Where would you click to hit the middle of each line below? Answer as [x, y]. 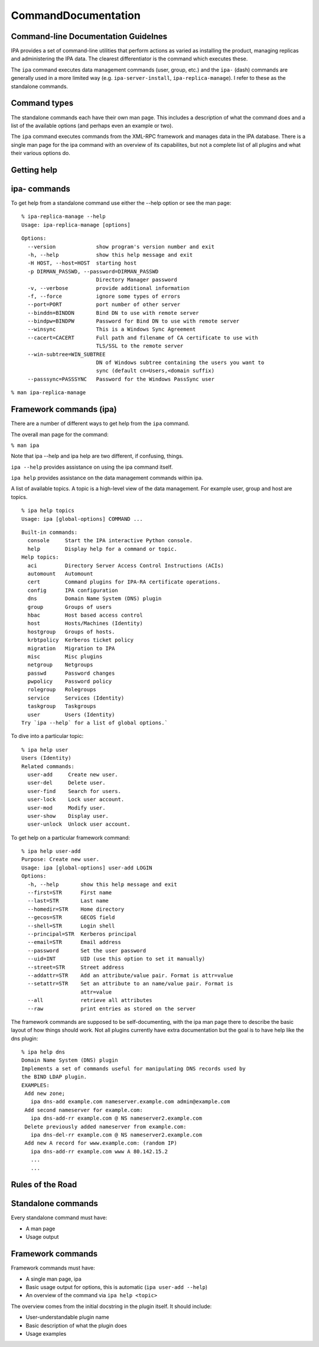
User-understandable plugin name [67, 1317]
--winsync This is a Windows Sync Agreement [112, 329]
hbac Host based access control [85, 615]
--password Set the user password [87, 950]
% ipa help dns [43, 1052]
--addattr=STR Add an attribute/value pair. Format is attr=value [130, 975]
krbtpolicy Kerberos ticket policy [81, 640]
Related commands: [48, 766]
